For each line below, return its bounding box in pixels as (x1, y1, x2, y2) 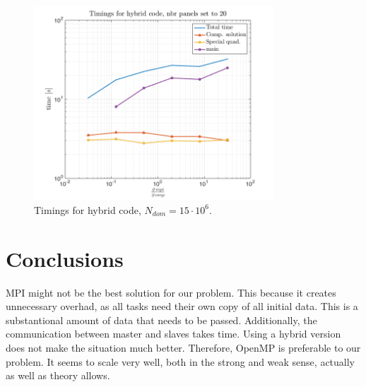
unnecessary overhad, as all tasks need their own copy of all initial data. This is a (6, 299, 358, 314)
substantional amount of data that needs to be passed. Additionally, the (6, 312, 317, 327)
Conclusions (6, 244, 124, 273)
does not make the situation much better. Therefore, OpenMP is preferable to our (6, 340, 361, 355)
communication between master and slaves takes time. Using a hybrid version (6, 326, 341, 341)
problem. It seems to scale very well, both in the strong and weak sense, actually (6, 354, 355, 369)
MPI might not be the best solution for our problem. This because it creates (6, 285, 336, 299)
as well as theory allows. (6, 368, 110, 383)
